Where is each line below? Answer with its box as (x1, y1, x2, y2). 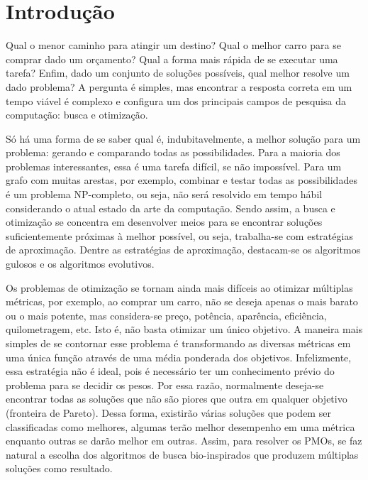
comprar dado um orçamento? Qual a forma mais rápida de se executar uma (6, 51, 338, 66)
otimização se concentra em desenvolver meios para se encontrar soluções (6, 214, 323, 229)
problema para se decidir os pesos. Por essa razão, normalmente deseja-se (6, 377, 324, 392)
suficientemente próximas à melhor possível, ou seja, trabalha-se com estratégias (6, 228, 353, 243)
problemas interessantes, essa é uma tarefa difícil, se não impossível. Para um (6, 158, 342, 173)
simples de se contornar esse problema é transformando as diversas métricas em (6, 336, 351, 350)
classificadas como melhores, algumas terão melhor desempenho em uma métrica (6, 419, 355, 434)
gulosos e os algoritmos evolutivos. (6, 256, 155, 271)
